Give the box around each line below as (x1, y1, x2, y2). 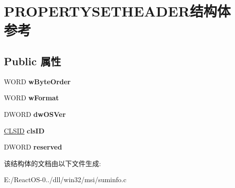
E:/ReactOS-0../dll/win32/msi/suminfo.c (4, 174, 127, 185)
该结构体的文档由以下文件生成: (4, 158, 101, 168)
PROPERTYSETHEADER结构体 (4, 1, 231, 21)
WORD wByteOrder (4, 76, 71, 86)
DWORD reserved (4, 142, 62, 152)
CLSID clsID (4, 125, 45, 135)
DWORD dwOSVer (4, 109, 66, 119)
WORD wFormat (4, 93, 59, 103)
